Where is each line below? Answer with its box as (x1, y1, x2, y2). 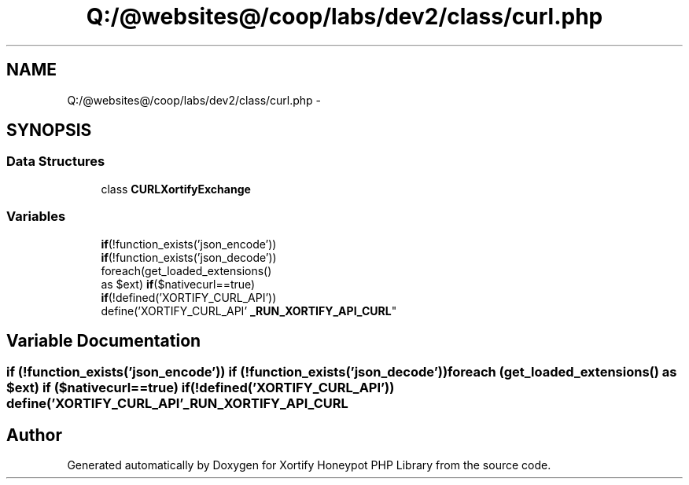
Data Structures (6, 153, 105, 170)
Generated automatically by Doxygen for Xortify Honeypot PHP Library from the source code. (67, 458, 551, 472)
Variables (6, 208, 66, 225)
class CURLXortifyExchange (101, 182, 251, 196)
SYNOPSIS (6, 120, 92, 141)
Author (6, 424, 62, 445)
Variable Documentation (6, 330, 201, 351)
